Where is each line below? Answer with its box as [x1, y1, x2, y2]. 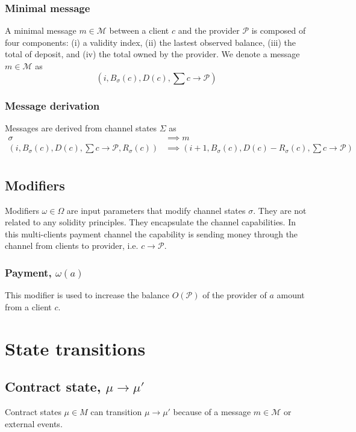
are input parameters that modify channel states [66, 204, 246, 216]
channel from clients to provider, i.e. [5, 239, 139, 252]
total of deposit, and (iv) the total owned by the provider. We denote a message [5, 48, 300, 60]
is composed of [251, 24, 306, 37]
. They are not [253, 204, 307, 216]
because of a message [173, 405, 251, 418]
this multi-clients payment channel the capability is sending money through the [5, 227, 298, 240]
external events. [5, 417, 63, 430]
